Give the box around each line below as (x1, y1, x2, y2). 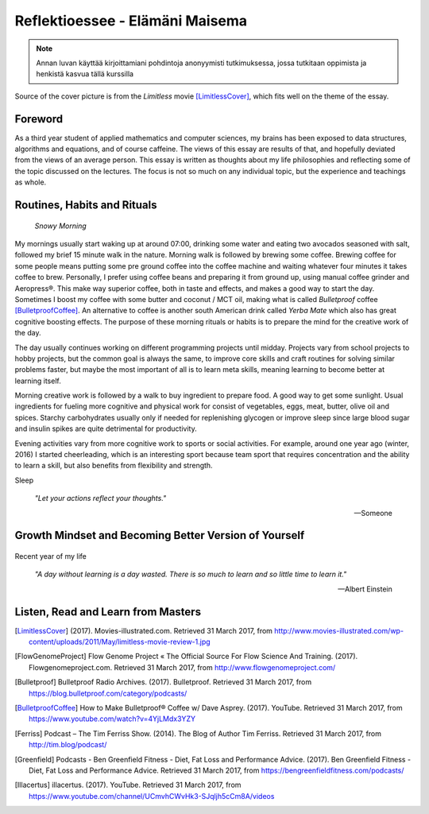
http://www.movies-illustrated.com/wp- (274, 626, 404, 635)
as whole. (14, 177, 47, 187)
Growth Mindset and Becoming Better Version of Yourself (14, 529, 305, 542)
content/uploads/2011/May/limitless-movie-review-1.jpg (29, 637, 211, 647)
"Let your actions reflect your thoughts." (34, 494, 167, 503)
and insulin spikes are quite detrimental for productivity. (14, 424, 198, 433)
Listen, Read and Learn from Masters (14, 605, 202, 618)
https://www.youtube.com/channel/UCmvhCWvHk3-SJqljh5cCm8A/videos (29, 791, 275, 800)
